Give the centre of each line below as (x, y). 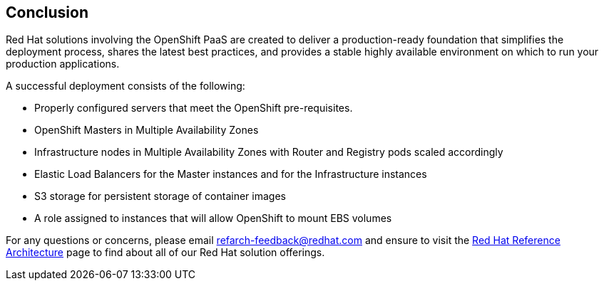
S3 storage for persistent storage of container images (160, 196)
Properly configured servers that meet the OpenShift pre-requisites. (194, 108)
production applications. (63, 64)
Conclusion (47, 12)
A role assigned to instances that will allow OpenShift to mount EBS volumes (213, 218)
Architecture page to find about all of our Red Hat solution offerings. (165, 253)
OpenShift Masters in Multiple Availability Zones (147, 130)
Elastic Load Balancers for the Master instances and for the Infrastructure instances (231, 174)
